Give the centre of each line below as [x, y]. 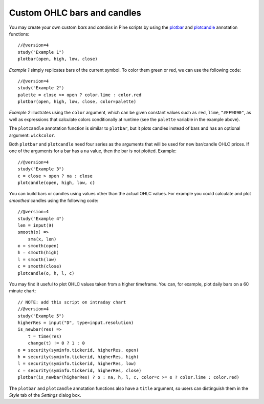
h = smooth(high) [38, 253]
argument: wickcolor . [32, 135]
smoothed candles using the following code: [54, 201]
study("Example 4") [41, 219]
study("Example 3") [41, 169]
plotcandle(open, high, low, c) [56, 182]
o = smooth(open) [38, 246]
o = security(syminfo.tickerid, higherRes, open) [78, 350]
